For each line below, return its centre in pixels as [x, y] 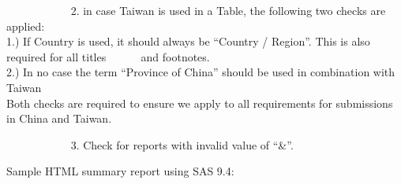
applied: [26, 26]
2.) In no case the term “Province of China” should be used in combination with [201, 72]
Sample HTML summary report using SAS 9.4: [120, 171]
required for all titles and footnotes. [108, 56]
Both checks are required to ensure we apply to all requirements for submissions [200, 103]
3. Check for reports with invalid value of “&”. [182, 144]
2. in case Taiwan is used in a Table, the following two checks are [228, 10]
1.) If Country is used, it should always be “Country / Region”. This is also [188, 41]
